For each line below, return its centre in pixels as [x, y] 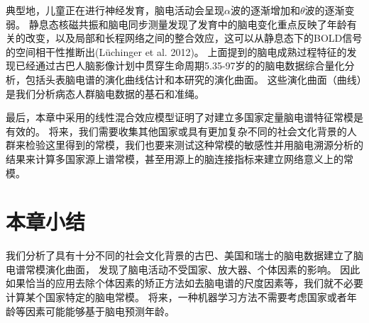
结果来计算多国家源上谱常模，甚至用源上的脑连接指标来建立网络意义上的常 [180, 158]
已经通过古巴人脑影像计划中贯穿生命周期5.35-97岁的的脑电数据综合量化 [180, 66]
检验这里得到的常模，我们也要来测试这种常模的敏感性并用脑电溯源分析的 [194, 145]
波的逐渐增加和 [265, 10]
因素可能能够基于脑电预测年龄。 [100, 311]
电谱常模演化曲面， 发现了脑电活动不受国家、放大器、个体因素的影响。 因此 [183, 269]
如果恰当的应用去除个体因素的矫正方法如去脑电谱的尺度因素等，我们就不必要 [184, 283]
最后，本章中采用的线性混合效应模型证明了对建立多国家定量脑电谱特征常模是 [184, 117]
